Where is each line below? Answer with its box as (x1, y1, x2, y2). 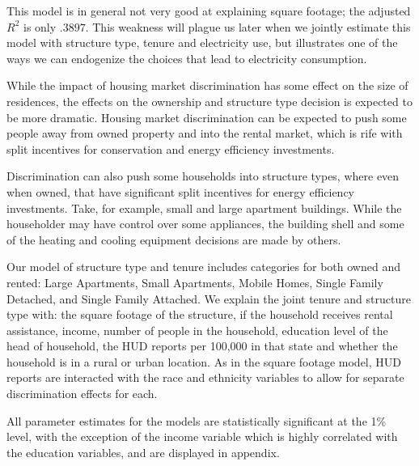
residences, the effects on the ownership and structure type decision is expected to (6, 92, 413, 109)
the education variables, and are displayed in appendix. (6, 443, 280, 460)
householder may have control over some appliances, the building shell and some (6, 215, 404, 232)
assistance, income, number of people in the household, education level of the (6, 321, 388, 338)
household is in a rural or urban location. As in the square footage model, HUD (6, 353, 402, 370)
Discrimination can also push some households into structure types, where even (6, 167, 400, 184)
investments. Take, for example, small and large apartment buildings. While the (6, 199, 402, 216)
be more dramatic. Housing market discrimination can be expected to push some (6, 108, 407, 125)
